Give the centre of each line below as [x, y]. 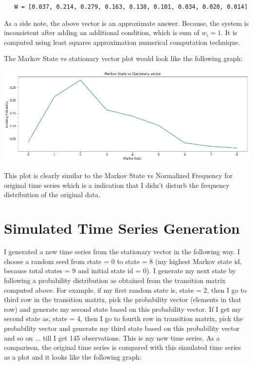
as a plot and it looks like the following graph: [73, 356]
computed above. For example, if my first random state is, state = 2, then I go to [125, 290]
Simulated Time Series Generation [122, 228]
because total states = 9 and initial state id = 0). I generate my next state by [120, 271]
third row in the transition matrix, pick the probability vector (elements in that [123, 299]
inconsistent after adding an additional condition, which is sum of [102, 32]
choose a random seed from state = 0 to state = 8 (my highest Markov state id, [123, 261]
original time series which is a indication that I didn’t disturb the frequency [117, 185]
